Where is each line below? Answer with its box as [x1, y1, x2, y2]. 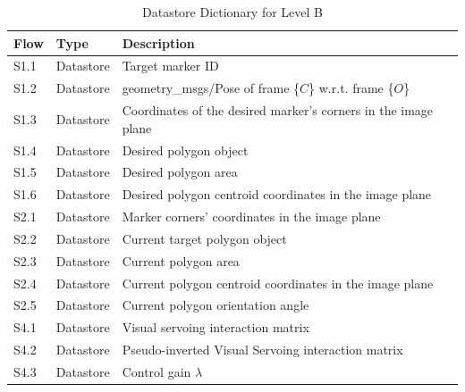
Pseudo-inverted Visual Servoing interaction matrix [122, 340, 403, 359]
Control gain [122, 363, 191, 380]
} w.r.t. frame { [309, 79, 394, 97]
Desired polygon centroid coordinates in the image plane [122, 185, 432, 204]
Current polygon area [122, 251, 240, 270]
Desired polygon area [122, 163, 238, 181]
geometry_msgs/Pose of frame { [122, 79, 300, 97]
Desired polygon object [122, 140, 249, 159]
